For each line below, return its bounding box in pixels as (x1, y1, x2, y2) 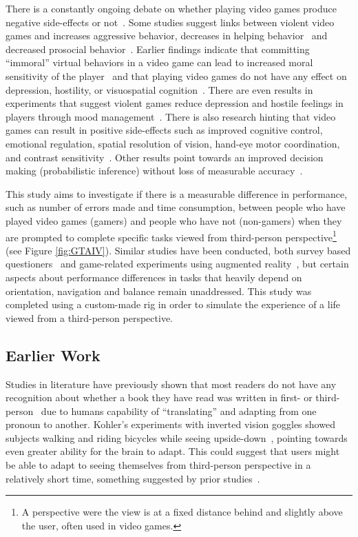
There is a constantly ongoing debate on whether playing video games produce (6, 1, 337, 15)
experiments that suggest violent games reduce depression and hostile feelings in (6, 96, 344, 110)
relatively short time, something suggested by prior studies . (6, 471, 260, 485)
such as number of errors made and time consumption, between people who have (6, 200, 346, 214)
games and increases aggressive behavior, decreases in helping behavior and (6, 28, 328, 43)
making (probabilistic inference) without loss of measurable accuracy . (6, 163, 303, 178)
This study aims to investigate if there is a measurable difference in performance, (6, 186, 348, 201)
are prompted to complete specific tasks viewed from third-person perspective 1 (6, 227, 337, 244)
